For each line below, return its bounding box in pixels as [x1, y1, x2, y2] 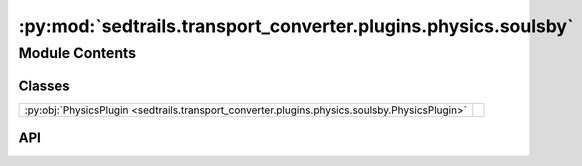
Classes [18, 77, 70, 94]
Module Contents [18, 44, 137, 62]
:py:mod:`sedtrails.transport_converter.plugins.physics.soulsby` [18, 15, 574, 37]
